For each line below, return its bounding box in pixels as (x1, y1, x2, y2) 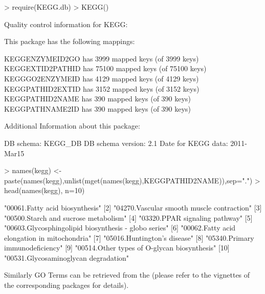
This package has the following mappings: (4, 36, 135, 47)
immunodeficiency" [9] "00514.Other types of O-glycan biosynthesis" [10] (4, 242, 230, 253)
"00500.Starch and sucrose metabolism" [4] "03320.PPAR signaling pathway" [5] (4, 212, 253, 223)
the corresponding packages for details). (4, 280, 129, 290)
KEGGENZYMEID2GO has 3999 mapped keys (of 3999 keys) (4, 53, 199, 64)
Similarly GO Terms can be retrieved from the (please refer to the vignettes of (4, 269, 250, 280)
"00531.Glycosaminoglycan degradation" (4, 252, 129, 263)
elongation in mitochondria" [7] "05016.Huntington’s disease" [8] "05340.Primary (4, 232, 254, 243)
